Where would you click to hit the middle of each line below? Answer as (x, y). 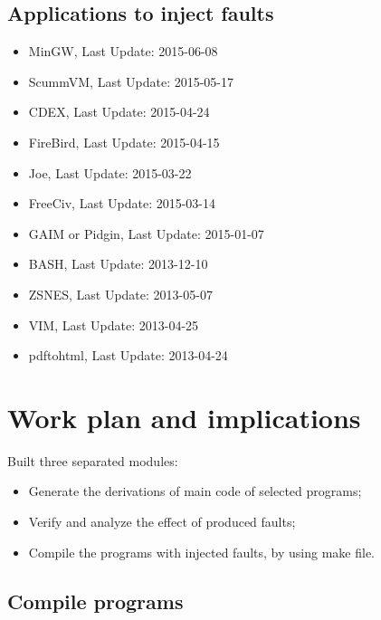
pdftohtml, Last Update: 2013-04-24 (128, 355)
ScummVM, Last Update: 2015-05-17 (131, 81)
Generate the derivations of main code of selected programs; (195, 491)
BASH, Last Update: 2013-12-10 (118, 264)
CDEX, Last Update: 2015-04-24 (119, 112)
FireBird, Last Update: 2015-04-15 (124, 142)
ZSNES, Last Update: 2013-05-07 (120, 294)
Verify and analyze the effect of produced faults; (162, 522)
